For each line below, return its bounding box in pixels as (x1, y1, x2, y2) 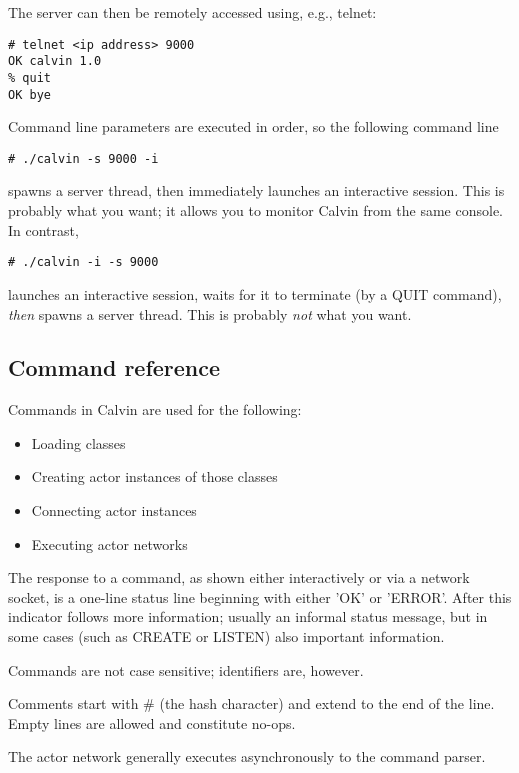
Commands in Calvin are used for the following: (8, 399, 302, 420)
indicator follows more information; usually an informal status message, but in (8, 606, 488, 627)
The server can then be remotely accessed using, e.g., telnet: (8, 2, 377, 22)
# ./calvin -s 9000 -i (8, 151, 159, 166)
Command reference (8, 352, 221, 383)
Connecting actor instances (31, 500, 197, 521)
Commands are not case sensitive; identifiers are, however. (8, 659, 364, 680)
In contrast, (8, 219, 79, 240)
